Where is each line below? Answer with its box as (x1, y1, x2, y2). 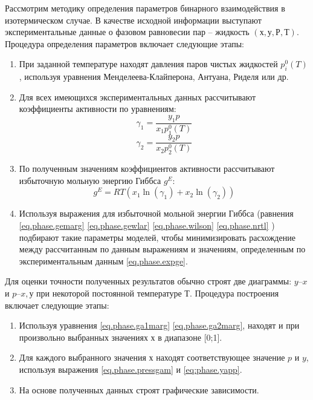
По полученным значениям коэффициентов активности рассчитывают (19, 162, 275, 175)
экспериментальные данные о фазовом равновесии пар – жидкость (5, 25, 250, 38)
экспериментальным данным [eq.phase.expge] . (19, 254, 188, 267)
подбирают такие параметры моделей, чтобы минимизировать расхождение (19, 231, 295, 243)
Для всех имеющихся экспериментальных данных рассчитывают (19, 90, 256, 103)
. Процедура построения (189, 286, 279, 299)
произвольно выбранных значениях (19, 330, 148, 343)
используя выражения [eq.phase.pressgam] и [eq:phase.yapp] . (19, 362, 242, 375)
